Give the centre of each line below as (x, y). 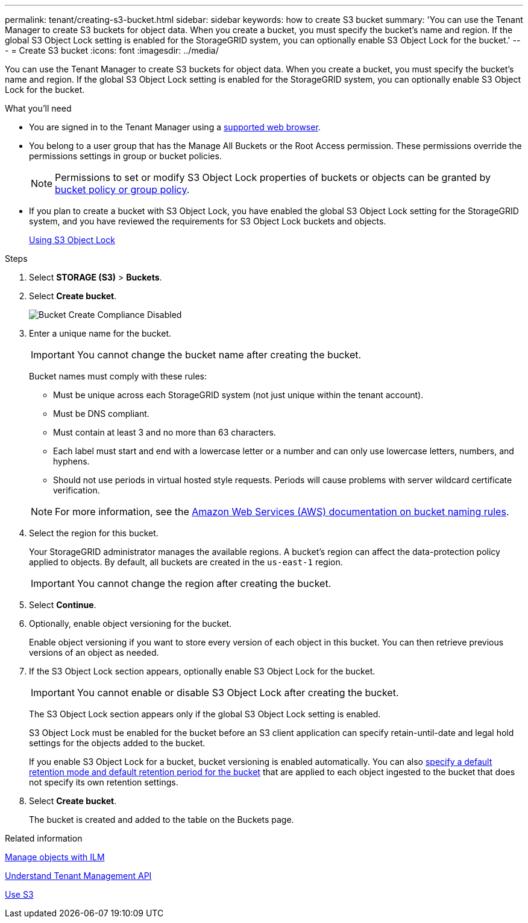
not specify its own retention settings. (104, 782)
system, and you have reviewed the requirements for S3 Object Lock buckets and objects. (208, 221)
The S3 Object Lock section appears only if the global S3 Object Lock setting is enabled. (205, 714)
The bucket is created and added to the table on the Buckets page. (162, 820)
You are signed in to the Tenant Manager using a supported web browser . (175, 127)
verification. (77, 490)
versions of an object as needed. (94, 652)
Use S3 (19, 894)
